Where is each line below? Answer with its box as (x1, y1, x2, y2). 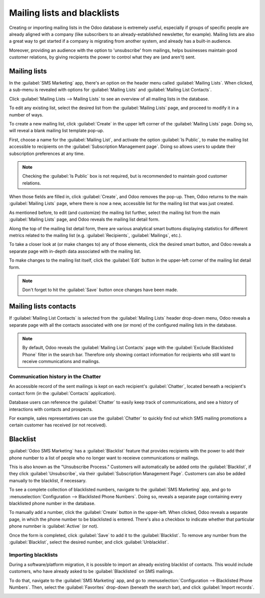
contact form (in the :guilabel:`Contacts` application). (9, 390, 116, 396)
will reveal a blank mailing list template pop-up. (9, 128, 104, 134)
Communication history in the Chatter (9, 373, 102, 380)
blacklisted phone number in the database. (9, 500, 96, 506)
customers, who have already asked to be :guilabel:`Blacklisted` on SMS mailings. (9, 568, 174, 574)
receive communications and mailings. (22, 359, 100, 364)
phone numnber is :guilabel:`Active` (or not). (9, 523, 99, 529)
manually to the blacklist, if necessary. (9, 478, 87, 483)
